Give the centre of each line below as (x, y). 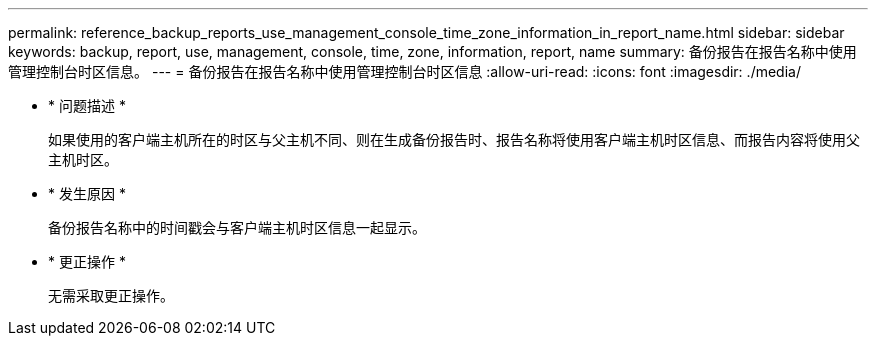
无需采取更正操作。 (111, 295)
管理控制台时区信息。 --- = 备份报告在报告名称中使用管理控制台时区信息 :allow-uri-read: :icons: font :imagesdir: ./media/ (404, 71)
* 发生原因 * (87, 193)
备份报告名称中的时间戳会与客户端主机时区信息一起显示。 (237, 227)
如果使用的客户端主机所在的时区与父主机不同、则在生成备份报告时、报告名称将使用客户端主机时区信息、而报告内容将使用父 (454, 139)
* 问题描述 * (87, 105)
